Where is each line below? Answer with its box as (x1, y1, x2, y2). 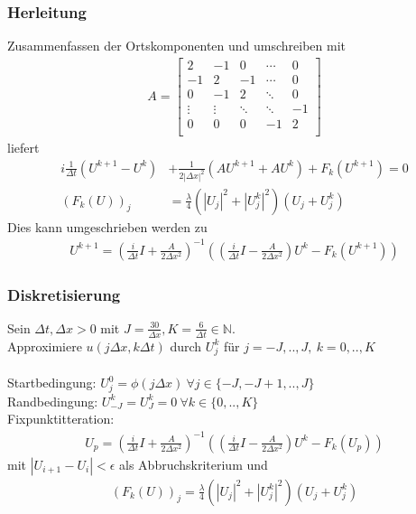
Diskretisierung (7, 283, 121, 305)
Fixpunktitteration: (7, 409, 115, 428)
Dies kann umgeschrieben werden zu (7, 217, 208, 236)
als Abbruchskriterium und (119, 454, 268, 473)
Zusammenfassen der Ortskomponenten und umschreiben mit (7, 36, 347, 55)
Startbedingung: (7, 373, 97, 392)
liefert (7, 138, 40, 157)
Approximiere (7, 336, 82, 355)
